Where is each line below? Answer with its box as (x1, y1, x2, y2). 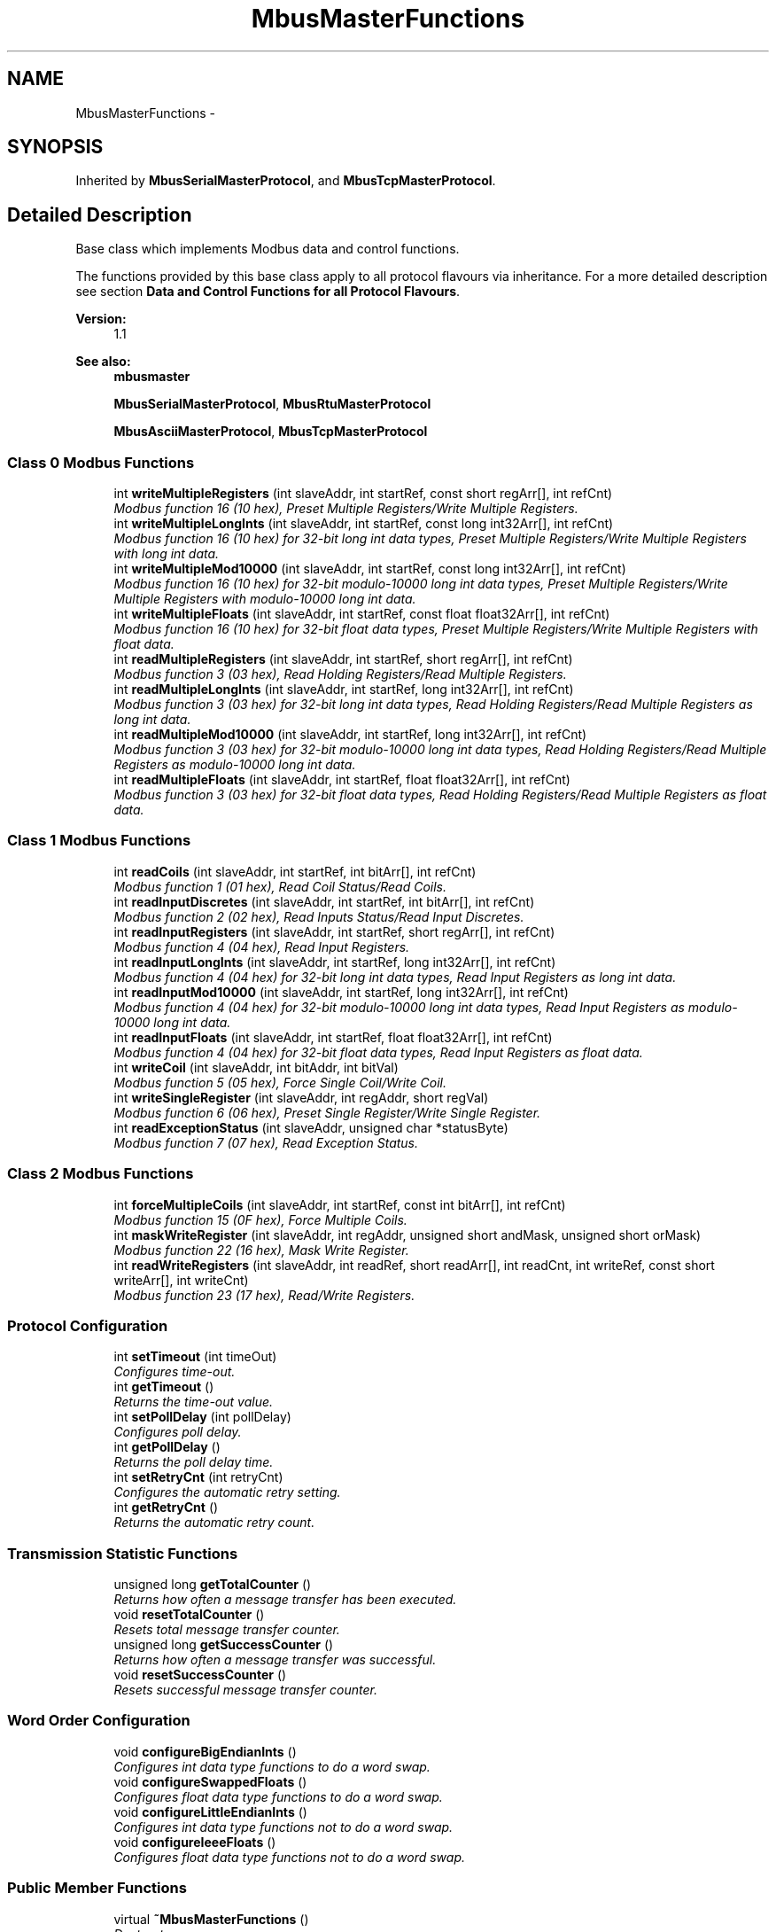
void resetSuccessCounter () (113, 1667, 287, 1683)
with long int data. (113, 546, 220, 562)
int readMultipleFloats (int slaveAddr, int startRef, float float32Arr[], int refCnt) (113, 772, 570, 788)
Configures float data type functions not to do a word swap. (113, 1849, 466, 1865)
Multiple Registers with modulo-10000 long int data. (113, 591, 416, 607)
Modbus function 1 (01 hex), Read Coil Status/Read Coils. (113, 878, 446, 894)
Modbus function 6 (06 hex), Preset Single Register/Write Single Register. (113, 1104, 541, 1120)
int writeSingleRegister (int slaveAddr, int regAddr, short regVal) (113, 1089, 489, 1105)
